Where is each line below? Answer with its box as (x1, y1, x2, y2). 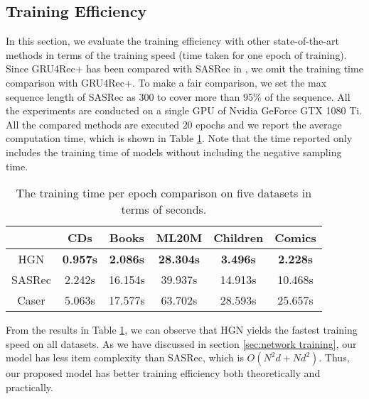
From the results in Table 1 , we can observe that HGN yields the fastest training (6, 322, 358, 337)
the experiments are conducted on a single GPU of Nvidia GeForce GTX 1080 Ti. (6, 103, 363, 118)
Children (213, 229, 264, 246)
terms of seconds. (121, 201, 207, 218)
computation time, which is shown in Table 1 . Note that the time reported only (6, 131, 353, 146)
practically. (6, 379, 53, 394)
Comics (274, 229, 316, 246)
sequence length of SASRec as (6, 89, 136, 104)
